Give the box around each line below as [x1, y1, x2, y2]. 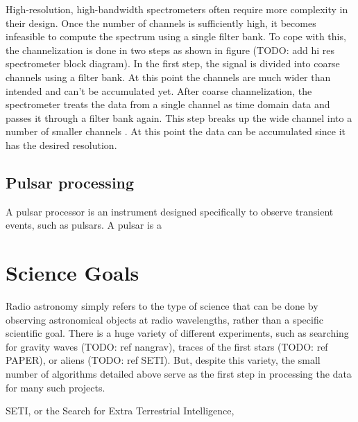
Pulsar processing [6, 171, 135, 193]
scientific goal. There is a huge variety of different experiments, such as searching [6, 326, 349, 340]
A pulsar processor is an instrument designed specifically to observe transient [6, 204, 334, 218]
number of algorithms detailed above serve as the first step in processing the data [6, 367, 352, 381]
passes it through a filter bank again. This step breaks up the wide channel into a [6, 110, 352, 125]
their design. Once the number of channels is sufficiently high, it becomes [6, 15, 316, 30]
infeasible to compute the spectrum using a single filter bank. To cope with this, [6, 29, 346, 44]
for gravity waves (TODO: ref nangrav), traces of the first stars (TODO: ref [6, 339, 328, 353]
